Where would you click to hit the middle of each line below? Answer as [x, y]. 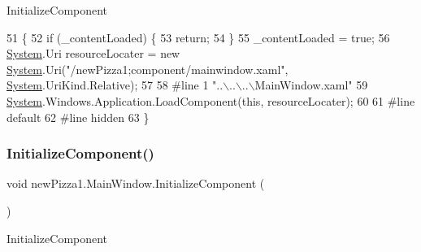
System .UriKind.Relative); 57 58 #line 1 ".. [115, 85]
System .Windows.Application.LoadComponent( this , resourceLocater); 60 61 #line [211, 100]
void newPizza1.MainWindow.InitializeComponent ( [136, 183]
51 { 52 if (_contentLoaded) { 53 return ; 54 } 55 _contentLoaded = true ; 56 [198, 37]
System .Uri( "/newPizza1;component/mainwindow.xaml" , [148, 69]
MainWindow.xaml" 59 [311, 85]
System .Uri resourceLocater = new [93, 53]
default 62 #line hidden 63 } [78, 117]
